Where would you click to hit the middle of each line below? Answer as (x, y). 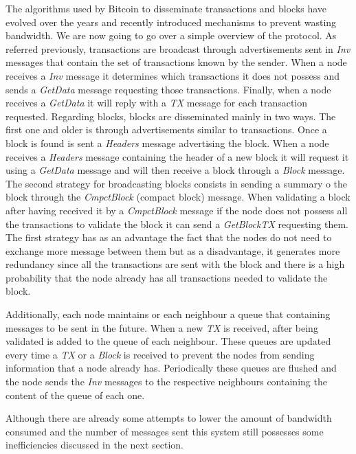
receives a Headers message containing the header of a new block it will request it (177, 156)
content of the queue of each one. (75, 395)
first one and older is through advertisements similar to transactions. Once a (166, 129)
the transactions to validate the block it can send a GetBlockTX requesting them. (177, 224)
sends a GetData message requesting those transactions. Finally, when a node (168, 89)
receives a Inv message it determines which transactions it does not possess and (173, 75)
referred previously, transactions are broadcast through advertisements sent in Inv (178, 48)
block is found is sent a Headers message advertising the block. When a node (167, 143)
